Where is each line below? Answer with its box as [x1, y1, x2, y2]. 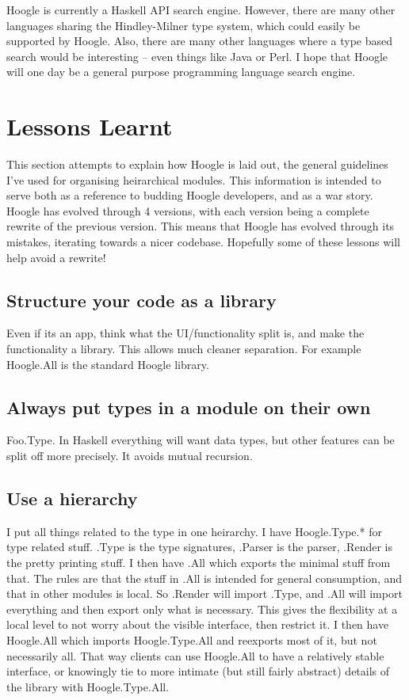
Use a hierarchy [6, 486, 138, 511]
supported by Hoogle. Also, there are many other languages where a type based [6, 32, 392, 49]
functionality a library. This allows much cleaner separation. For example [6, 340, 361, 357]
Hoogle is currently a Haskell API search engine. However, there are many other [6, 2, 396, 17]
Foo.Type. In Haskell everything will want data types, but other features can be [6, 432, 395, 448]
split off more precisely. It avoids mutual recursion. [6, 447, 253, 464]
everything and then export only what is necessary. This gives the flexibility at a [6, 600, 398, 617]
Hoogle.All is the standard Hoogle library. [6, 356, 209, 372]
